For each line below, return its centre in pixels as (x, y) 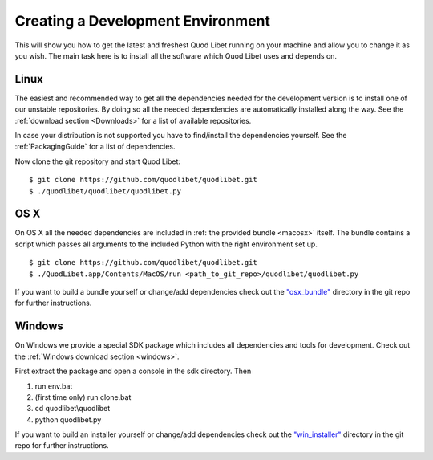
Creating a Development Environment (143, 21)
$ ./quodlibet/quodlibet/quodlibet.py (105, 191)
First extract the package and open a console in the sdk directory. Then (133, 371)
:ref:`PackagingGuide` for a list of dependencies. (95, 147)
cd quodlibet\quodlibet (73, 409)
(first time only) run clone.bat (83, 397)
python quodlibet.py (68, 419)
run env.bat (54, 386)
